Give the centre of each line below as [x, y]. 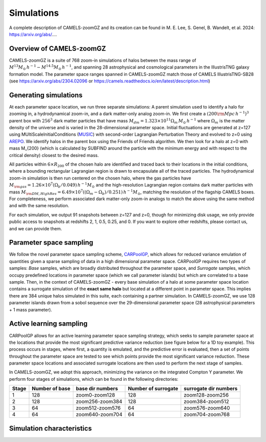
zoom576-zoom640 [207, 408]
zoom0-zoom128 [95, 395]
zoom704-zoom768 [207, 414]
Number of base [51, 389]
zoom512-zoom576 [98, 408]
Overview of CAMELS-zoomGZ [57, 49]
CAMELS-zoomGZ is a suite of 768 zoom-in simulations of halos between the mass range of [103, 60]
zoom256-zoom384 [99, 402]
